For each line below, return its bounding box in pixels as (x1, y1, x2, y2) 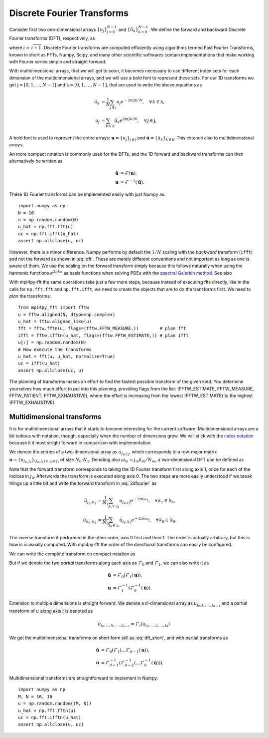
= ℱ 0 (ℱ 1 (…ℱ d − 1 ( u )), (101, 647, 149, 654)
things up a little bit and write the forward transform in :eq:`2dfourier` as (9, 480, 157, 486)
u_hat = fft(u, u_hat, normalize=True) (18, 354, 116, 360)
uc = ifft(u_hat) (18, 361, 60, 367)
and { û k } (118, 26, 139, 33)
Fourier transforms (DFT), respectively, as (9, 35, 95, 41)
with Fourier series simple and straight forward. (9, 59, 107, 65)
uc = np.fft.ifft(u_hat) (18, 231, 79, 237)
